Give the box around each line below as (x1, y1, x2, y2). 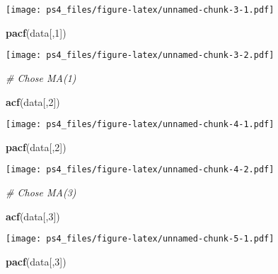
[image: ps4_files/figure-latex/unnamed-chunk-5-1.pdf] (6, 234, 274, 244)
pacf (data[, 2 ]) (6, 139, 66, 154)
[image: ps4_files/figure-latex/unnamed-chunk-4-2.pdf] (6, 165, 274, 175)
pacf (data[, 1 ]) (6, 25, 66, 40)
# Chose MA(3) (6, 185, 76, 199)
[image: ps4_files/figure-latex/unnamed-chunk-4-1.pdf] (6, 119, 274, 130)
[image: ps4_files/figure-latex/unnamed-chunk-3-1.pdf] (6, 5, 274, 15)
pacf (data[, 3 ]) (6, 254, 66, 268)
